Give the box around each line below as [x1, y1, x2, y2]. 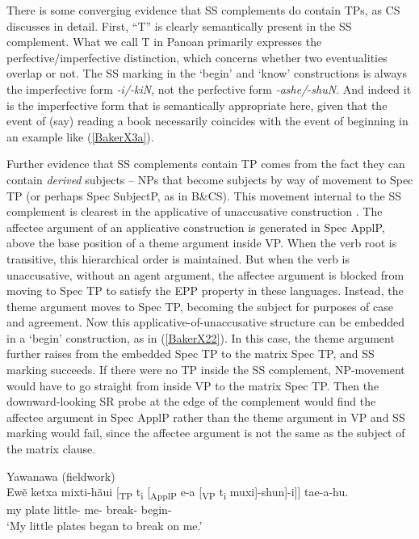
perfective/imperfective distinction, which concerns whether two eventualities [6, 48, 388, 65]
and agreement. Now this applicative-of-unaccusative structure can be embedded [6, 314, 405, 331]
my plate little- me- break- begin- [6, 501, 172, 518]
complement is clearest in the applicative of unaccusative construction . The [6, 203, 383, 220]
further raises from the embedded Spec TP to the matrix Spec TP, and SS [6, 345, 375, 362]
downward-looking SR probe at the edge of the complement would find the [6, 393, 376, 410]
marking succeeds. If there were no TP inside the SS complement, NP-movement [6, 361, 405, 378]
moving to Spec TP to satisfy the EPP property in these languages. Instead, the [6, 282, 404, 299]
